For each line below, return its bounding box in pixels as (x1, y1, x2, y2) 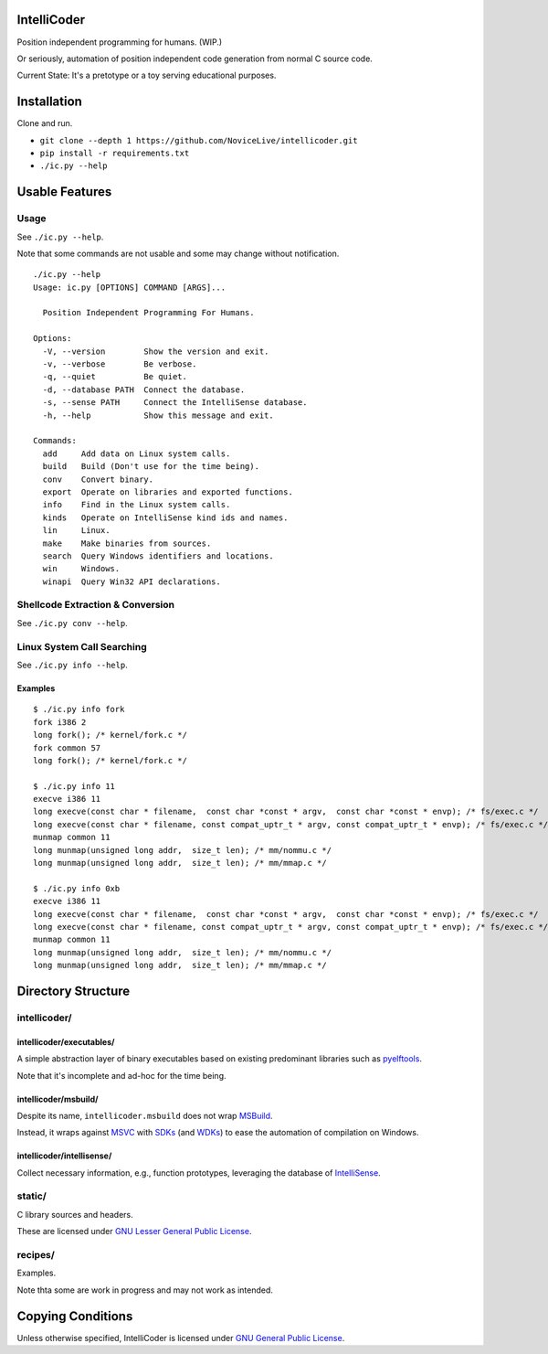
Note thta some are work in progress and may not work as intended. (16, 1285, 274, 1295)
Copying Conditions (16, 1308, 133, 1324)
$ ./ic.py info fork (33, 704, 125, 715)
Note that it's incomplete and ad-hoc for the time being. (16, 1070, 227, 1081)
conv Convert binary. (42, 474, 154, 485)
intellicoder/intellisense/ (16, 1150, 112, 1161)
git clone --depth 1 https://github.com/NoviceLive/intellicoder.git (39, 135, 358, 145)
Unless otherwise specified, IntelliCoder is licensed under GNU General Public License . (16, 1332, 345, 1343)
